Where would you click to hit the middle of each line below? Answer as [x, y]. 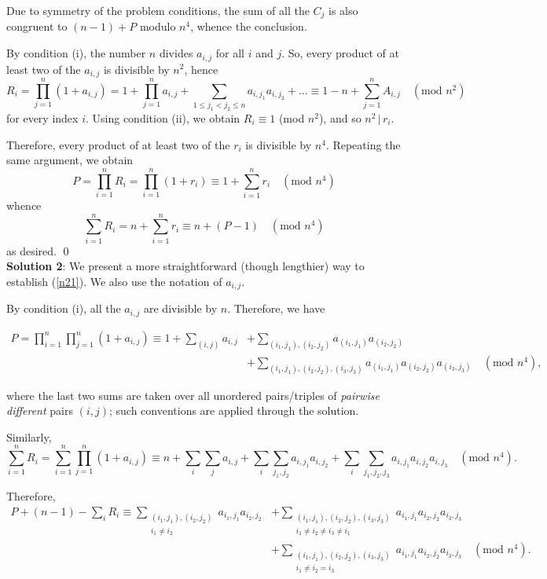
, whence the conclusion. [249, 26]
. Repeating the [363, 144]
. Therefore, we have [276, 308]
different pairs [40, 410]
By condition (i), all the [64, 308]
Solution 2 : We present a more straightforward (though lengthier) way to [185, 266]
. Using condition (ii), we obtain [163, 118]
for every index [42, 118]
